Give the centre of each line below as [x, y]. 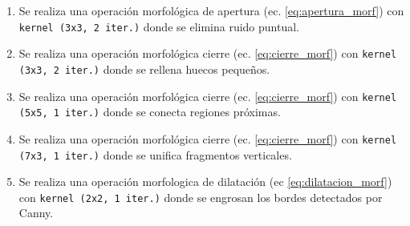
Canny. [36, 213]
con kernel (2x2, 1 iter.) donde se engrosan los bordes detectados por [201, 197]
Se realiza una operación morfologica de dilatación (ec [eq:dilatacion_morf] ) [205, 182]
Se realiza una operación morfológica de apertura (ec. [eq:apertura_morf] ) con [211, 10]
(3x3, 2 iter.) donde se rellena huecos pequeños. [144, 69]
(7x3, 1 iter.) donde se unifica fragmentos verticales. [155, 154]
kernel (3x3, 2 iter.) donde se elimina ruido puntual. [159, 26]
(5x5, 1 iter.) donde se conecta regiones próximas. [150, 112]
